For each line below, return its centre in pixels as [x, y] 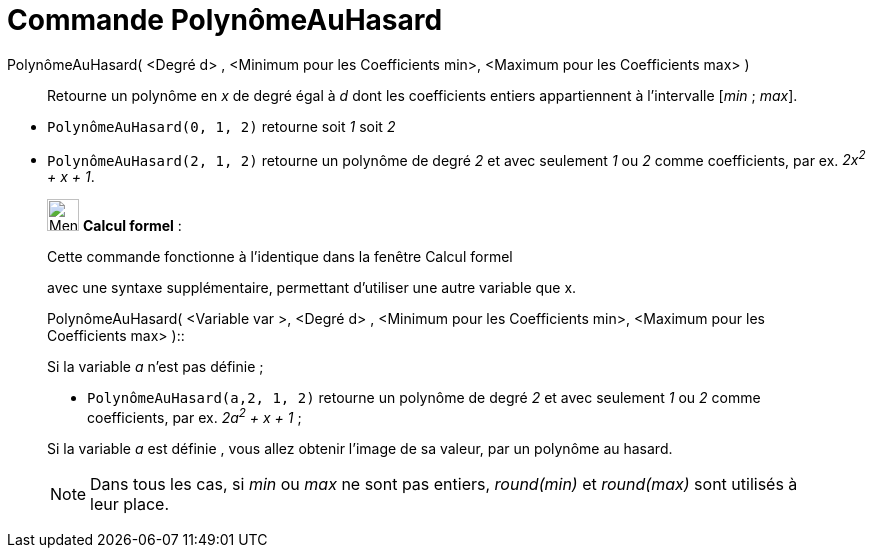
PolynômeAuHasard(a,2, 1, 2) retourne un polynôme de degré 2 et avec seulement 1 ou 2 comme [424, 398]
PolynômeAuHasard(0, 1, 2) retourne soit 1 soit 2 [221, 126]
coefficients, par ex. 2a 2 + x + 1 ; [194, 416]
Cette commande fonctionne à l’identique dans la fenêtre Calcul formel [280, 257]
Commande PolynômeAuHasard [225, 20]
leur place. [129, 504]
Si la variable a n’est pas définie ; [155, 367]
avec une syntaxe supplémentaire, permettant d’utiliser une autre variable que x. [312, 288]
